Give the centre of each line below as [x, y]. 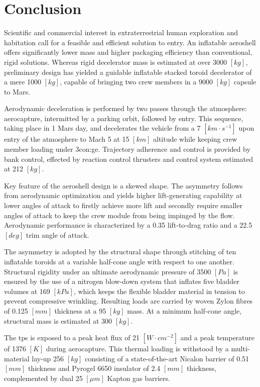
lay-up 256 [48, 358]
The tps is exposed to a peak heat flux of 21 [72, 337]
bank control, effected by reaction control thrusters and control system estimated [129, 159]
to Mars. [17, 91]
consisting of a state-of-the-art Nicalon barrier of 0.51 [167, 358]
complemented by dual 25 [43, 378]
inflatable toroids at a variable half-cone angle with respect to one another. [119, 261]
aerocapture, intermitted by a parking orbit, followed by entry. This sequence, [124, 118]
